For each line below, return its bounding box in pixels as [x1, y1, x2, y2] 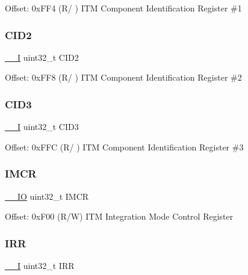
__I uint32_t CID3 [5, 120, 79, 133]
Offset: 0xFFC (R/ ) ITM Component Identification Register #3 [5, 140, 244, 153]
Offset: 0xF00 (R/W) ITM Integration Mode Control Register [5, 210, 234, 223]
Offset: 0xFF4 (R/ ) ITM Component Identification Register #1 [5, 2, 242, 14]
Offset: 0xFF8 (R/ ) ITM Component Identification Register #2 [5, 71, 242, 84]
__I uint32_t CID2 [5, 51, 79, 63]
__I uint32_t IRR [5, 259, 75, 272]
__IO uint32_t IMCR [5, 190, 89, 202]
